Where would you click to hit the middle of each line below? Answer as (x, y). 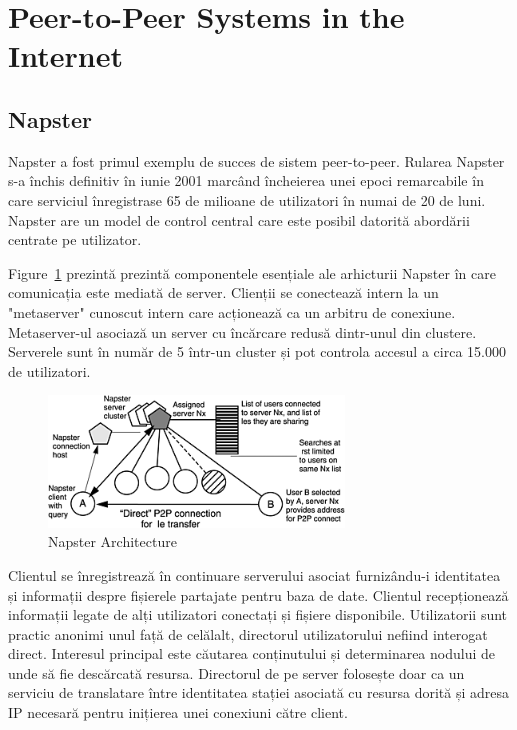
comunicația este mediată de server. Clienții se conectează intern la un (223, 292)
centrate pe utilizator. (75, 239)
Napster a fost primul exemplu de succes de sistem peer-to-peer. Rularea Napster (256, 160)
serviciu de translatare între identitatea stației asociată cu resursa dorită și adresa (259, 692)
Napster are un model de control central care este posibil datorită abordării (239, 219)
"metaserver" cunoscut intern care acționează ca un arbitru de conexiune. (232, 311)
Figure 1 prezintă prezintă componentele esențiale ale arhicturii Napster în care (252, 272)
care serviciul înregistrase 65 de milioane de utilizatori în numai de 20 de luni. (247, 199)
